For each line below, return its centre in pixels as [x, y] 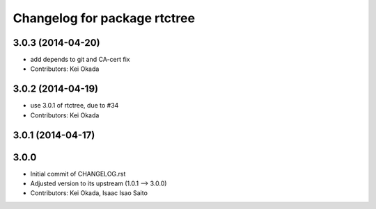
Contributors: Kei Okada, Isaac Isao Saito [89, 193]
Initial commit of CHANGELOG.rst [78, 174]
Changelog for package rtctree [104, 18]
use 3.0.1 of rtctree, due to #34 [75, 106]
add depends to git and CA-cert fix [80, 60]
